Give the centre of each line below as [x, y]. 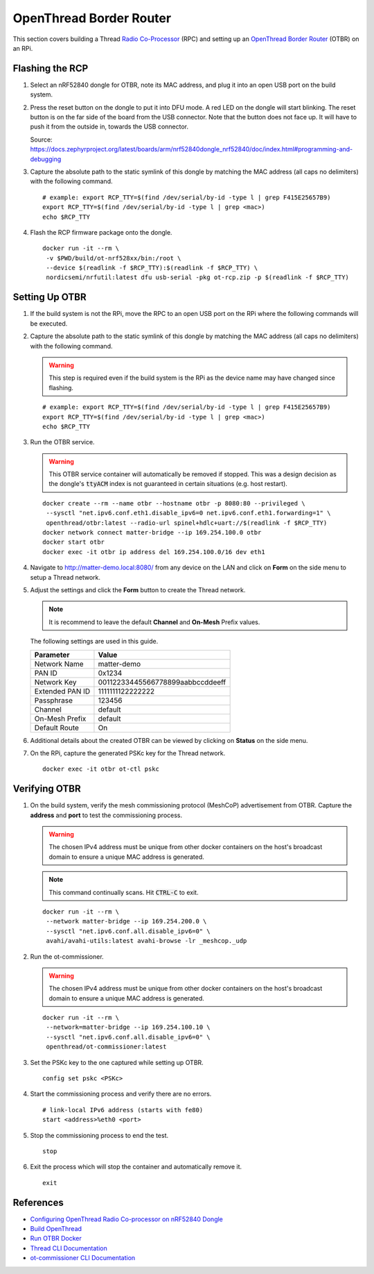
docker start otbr [74, 542]
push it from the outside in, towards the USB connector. [109, 127]
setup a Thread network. [65, 577]
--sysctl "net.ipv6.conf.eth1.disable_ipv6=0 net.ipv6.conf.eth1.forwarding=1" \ [188, 513]
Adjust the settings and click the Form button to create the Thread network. [138, 589]
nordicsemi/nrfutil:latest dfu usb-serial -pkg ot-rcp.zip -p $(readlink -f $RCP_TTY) [198, 277]
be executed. [49, 324]
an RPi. [23, 48]
